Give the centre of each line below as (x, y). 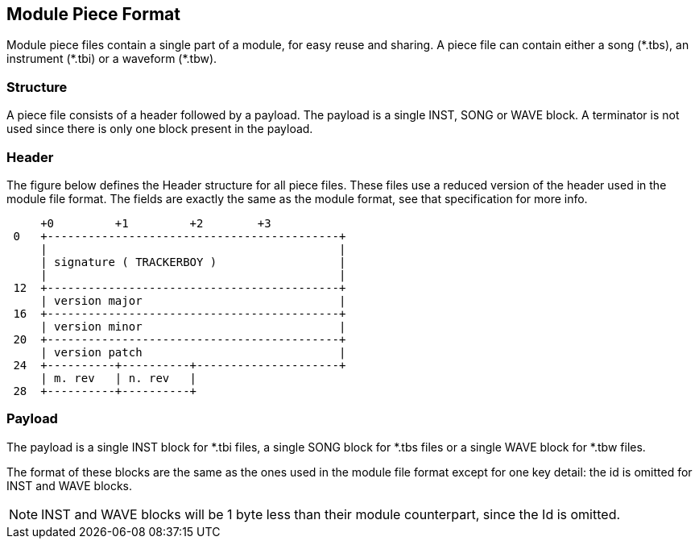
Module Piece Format (93, 14)
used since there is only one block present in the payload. (160, 129)
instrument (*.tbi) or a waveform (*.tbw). (112, 59)
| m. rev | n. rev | (119, 378)
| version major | (193, 300)
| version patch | (193, 352)
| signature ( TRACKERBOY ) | (193, 262)
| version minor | (193, 326)
